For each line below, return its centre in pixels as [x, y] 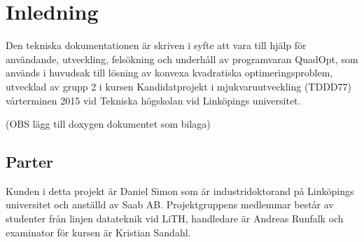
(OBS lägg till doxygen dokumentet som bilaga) [108, 124]
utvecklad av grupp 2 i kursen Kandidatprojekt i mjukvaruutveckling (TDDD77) [179, 86]
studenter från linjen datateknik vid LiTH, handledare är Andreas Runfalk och [175, 219]
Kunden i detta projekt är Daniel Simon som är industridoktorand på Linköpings [180, 190]
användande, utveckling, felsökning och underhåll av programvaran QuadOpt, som [182, 59]
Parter [29, 162]
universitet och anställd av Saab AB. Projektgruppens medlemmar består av [170, 204]
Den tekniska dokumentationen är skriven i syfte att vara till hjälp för [156, 45]
